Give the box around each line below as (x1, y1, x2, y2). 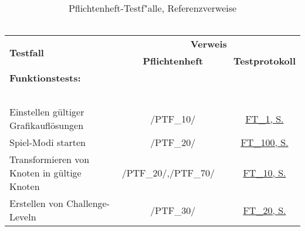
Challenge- (66, 196, 110, 210)
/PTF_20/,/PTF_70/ (121, 166, 215, 179)
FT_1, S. (245, 111, 284, 125)
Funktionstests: (9, 71, 81, 84)
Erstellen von (9, 196, 63, 210)
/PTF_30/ (150, 203, 196, 217)
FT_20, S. (243, 203, 286, 217)
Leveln (9, 210, 36, 223)
